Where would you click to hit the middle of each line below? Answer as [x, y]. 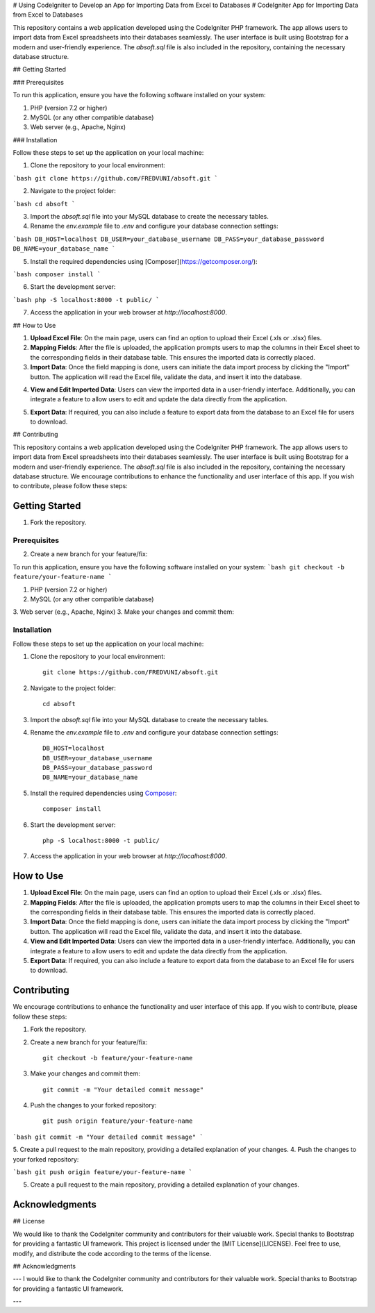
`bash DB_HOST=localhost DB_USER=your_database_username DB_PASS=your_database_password [168, 239]
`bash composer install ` [57, 274]
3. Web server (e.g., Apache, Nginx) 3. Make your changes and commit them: [123, 612]
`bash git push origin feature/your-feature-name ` [103, 1172]
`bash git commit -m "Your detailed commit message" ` [108, 1137]
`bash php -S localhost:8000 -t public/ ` [86, 300]
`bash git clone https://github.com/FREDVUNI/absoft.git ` [116, 178]
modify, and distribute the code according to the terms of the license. [112, 1253]
